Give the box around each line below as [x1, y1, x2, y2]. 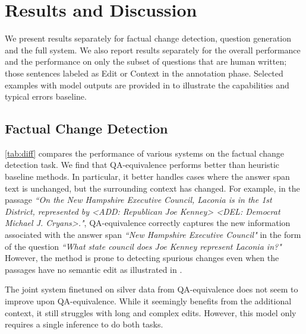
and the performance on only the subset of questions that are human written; [5, 55, 287, 68]
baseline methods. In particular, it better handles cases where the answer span [5, 170, 290, 183]
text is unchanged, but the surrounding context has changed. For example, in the [5, 182, 300, 194]
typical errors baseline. [5, 90, 87, 103]
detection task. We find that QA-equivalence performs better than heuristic [5, 158, 280, 171]
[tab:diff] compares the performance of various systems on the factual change [5, 147, 284, 159]
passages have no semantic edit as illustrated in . [5, 263, 182, 275]
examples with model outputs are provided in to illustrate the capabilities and [5, 78, 289, 91]
